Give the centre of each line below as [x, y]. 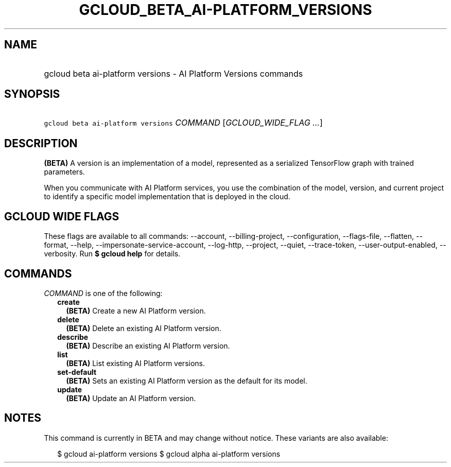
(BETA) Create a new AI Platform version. [136, 310]
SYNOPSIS [32, 94]
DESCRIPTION [41, 143]
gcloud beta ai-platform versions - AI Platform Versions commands [174, 73]
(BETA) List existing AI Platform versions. [135, 363]
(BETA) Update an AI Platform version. [131, 398]
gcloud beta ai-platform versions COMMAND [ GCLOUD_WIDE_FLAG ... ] [183, 123]
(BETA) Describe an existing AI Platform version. [148, 345]
